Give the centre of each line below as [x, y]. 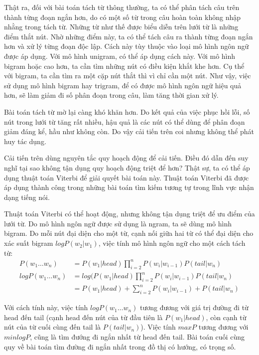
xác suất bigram [29, 243]
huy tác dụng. [25, 141]
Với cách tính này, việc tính [46, 307]
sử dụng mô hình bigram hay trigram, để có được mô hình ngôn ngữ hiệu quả [123, 85]
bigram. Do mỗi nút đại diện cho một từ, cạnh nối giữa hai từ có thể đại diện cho [129, 233]
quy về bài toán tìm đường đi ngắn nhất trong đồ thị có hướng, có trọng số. [120, 346]
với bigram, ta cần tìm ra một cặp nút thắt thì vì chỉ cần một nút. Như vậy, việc [128, 76]
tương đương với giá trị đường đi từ [194, 307]
